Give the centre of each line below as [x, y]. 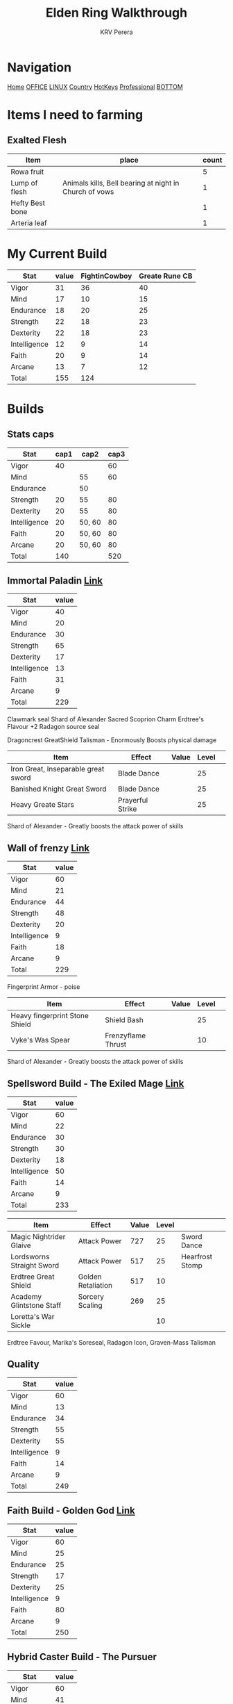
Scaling [90, 1306]
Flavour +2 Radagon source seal [53, 727]
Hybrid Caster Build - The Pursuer [82, 1657]
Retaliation [95, 1286]
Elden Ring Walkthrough [116, 13]
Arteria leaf [29, 222]
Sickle [21, 1325]
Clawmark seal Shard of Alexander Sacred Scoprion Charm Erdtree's [106, 719]
